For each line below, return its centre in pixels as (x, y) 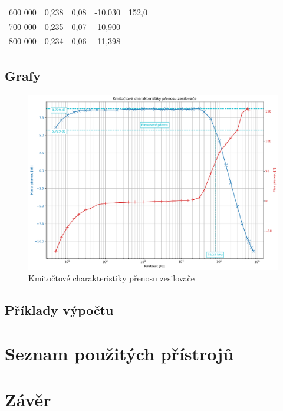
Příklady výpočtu (59, 310)
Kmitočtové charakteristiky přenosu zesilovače (111, 278)
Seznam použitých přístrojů (119, 353)
